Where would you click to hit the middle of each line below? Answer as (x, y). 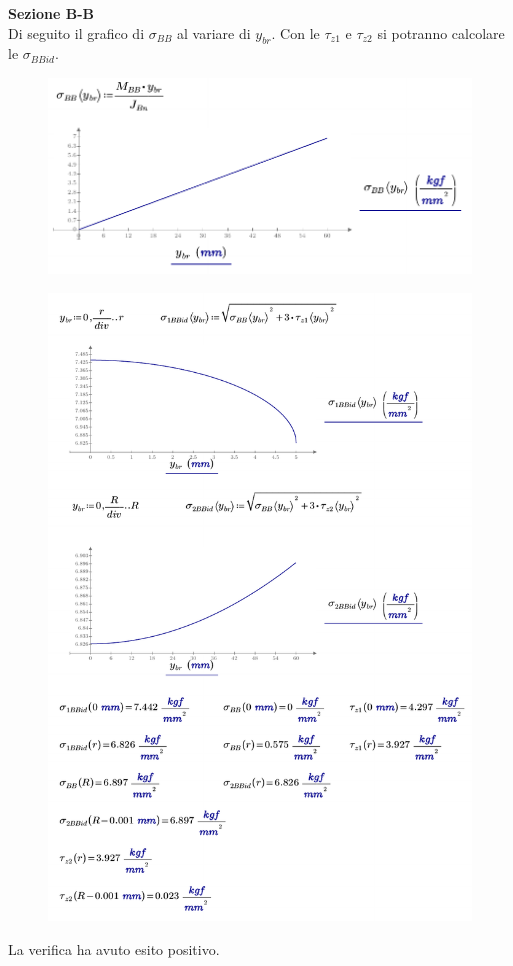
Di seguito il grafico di (76, 32)
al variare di (214, 32)
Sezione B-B (51, 13)
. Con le (295, 32)
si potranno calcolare (441, 32)
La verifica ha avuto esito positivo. (114, 948)
